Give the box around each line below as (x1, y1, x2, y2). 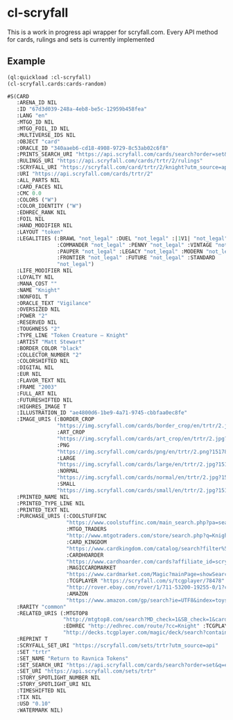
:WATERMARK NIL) (16, 707, 64, 714)
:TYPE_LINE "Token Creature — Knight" (16, 332, 129, 338)
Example (7, 56, 46, 67)
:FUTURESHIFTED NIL (16, 396, 73, 404)
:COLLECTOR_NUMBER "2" (16, 351, 82, 359)
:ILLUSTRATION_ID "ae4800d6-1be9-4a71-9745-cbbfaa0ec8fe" (16, 409, 188, 416)
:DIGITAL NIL (16, 364, 54, 371)
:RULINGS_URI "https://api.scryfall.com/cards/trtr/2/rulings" (16, 158, 203, 165)
